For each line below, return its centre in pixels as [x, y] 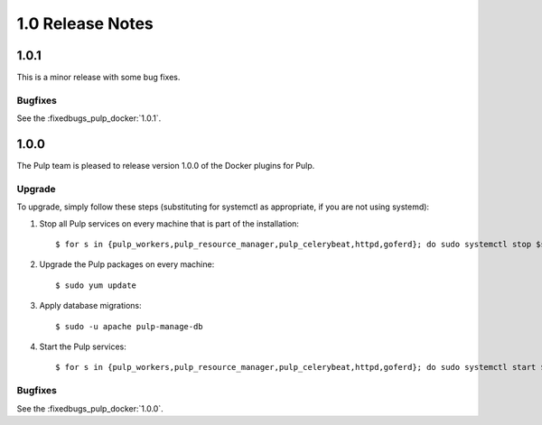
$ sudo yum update [96, 285]
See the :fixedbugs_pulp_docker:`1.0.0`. [90, 408]
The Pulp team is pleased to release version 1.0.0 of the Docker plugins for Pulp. [166, 166]
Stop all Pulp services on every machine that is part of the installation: [169, 223]
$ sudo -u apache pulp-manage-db [129, 326]
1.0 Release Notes [85, 23]
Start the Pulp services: [83, 346]
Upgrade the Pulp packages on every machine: [127, 264]
